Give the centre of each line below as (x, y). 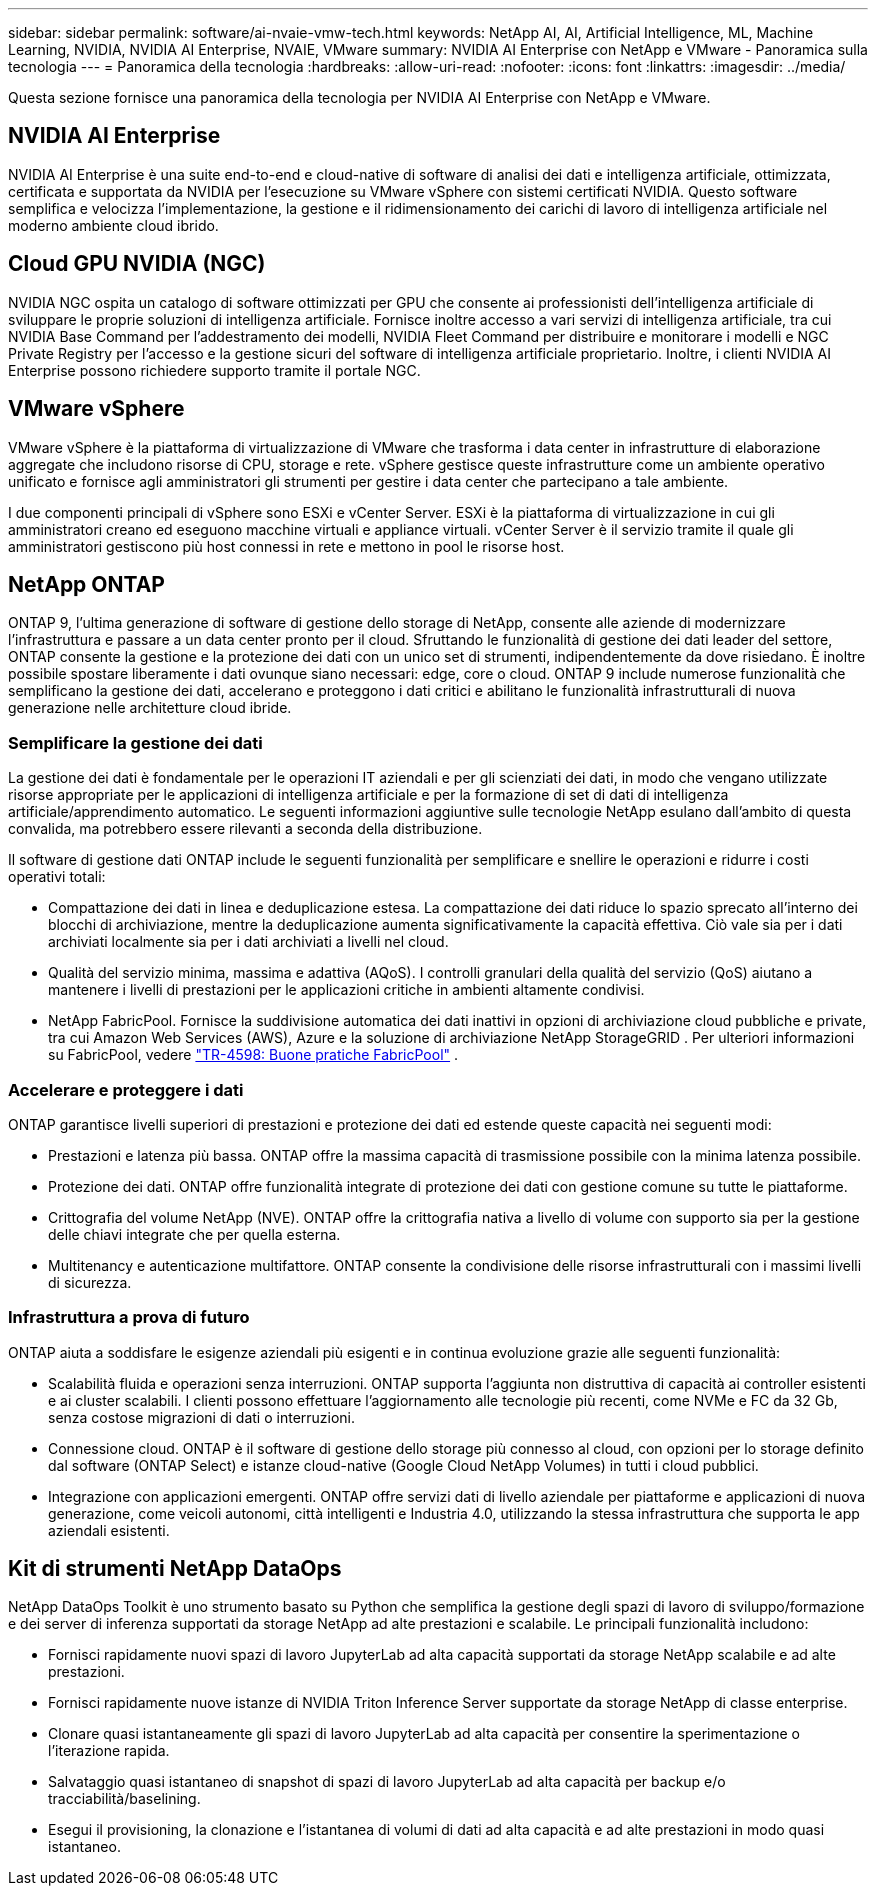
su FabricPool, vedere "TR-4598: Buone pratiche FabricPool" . (253, 1055)
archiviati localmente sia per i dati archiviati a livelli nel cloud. (248, 942)
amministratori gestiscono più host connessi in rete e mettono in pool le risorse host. (286, 546)
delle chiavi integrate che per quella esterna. (194, 1234)
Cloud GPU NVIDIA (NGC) (137, 264)
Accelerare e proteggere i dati (126, 1089)
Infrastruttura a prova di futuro (129, 1317)
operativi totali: (57, 877)
